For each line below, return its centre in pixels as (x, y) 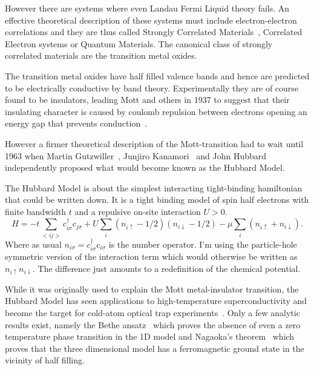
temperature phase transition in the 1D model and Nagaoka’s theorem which (150, 336)
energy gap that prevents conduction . (76, 123)
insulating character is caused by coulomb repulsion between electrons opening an (156, 111)
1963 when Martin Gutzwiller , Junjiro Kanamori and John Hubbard (136, 155)
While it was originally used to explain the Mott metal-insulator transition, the (152, 289)
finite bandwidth (36, 211)
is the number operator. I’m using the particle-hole (203, 244)
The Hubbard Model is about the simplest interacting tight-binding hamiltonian (154, 187)
